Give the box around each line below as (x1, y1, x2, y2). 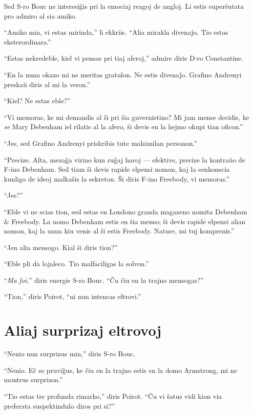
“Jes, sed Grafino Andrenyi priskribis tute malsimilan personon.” (4, 138, 197, 148)
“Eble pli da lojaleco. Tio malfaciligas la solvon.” (4, 258, 149, 269)
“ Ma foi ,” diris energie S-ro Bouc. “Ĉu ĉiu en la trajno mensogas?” (4, 275, 204, 285)
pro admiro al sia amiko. (4, 10, 77, 21)
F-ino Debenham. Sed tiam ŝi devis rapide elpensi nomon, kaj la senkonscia (4, 164, 230, 174)
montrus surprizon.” (4, 374, 63, 385)
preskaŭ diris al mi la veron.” (4, 79, 90, 89)
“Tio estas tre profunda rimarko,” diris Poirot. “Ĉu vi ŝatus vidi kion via (4, 391, 222, 401)
